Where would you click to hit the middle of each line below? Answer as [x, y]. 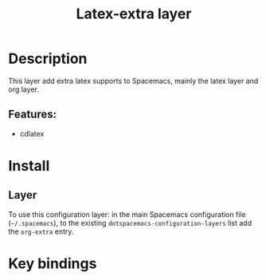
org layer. [24, 89]
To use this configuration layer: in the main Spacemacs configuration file [127, 214]
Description [48, 59]
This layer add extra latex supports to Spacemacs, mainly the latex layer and [133, 81]
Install [29, 166]
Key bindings [53, 263]
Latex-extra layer [134, 14]
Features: [33, 114]
